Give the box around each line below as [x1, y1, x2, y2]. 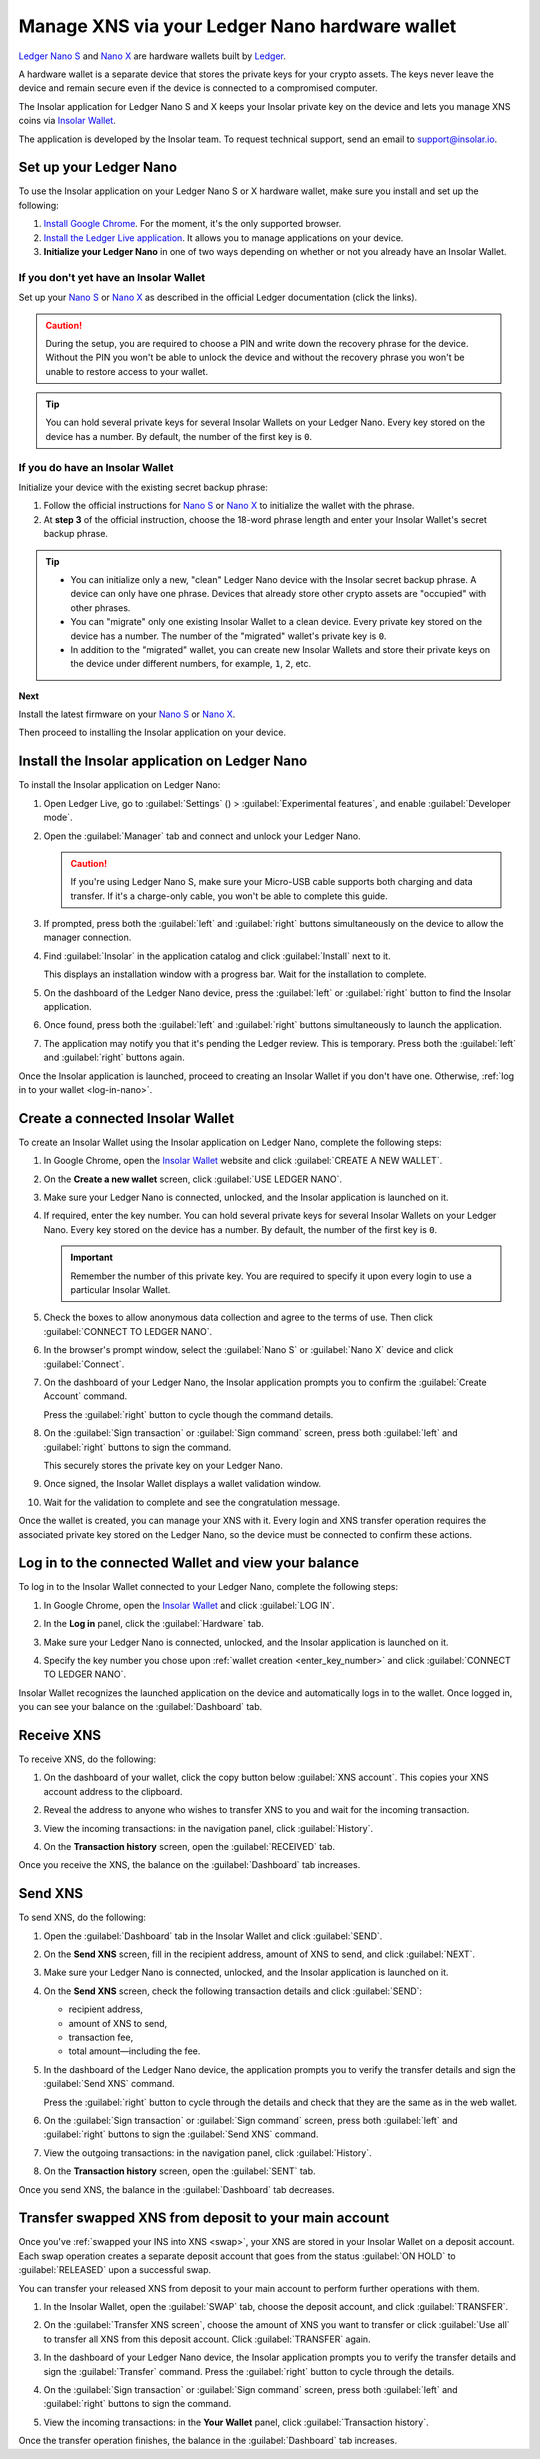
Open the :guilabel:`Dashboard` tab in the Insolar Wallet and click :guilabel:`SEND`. [43, 1930, 383, 1942]
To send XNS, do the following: [18, 1911, 147, 1924]
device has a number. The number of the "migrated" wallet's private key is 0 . [70, 630, 387, 642]
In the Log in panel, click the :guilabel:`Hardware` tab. [43, 1618, 264, 1630]
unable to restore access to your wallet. [45, 365, 209, 377]
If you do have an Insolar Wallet [18, 460, 174, 474]
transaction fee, [68, 2031, 134, 2044]
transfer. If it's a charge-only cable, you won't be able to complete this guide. [70, 890, 389, 902]
